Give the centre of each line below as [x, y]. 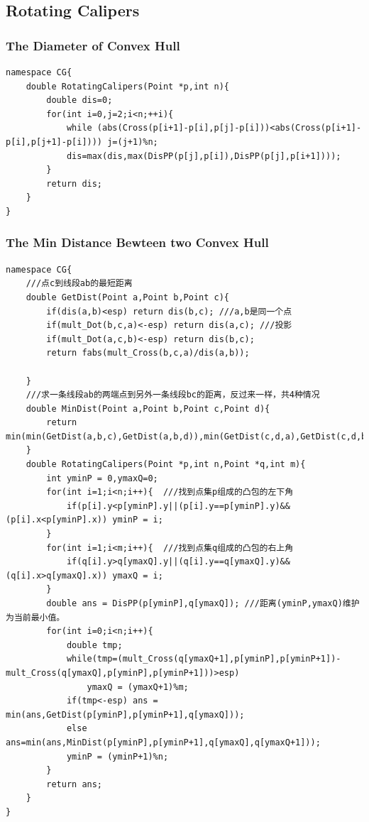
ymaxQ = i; [138, 575]
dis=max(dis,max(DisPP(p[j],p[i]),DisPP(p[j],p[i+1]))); [204, 156]
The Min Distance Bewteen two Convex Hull [137, 242]
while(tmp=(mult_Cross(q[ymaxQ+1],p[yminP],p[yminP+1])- [204, 659]
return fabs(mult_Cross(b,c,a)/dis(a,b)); [148, 353]
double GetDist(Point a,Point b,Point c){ [127, 297]
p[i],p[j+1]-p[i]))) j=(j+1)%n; [82, 142]
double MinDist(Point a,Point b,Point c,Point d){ [148, 409]
